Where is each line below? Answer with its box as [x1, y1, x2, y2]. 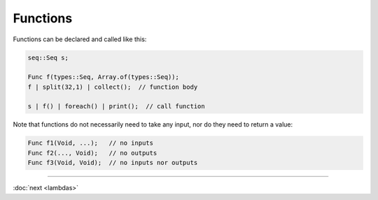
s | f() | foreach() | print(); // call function [27, 102, 206, 110]
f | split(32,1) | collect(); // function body [27, 83, 198, 91]
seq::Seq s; [27, 53, 69, 62]
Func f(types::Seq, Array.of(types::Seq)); [27, 73, 180, 81]
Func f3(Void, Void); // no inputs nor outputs [27, 159, 198, 167]
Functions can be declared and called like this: [13, 35, 147, 43]
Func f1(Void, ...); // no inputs [27, 139, 154, 147]
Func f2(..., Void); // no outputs [27, 149, 157, 157]
